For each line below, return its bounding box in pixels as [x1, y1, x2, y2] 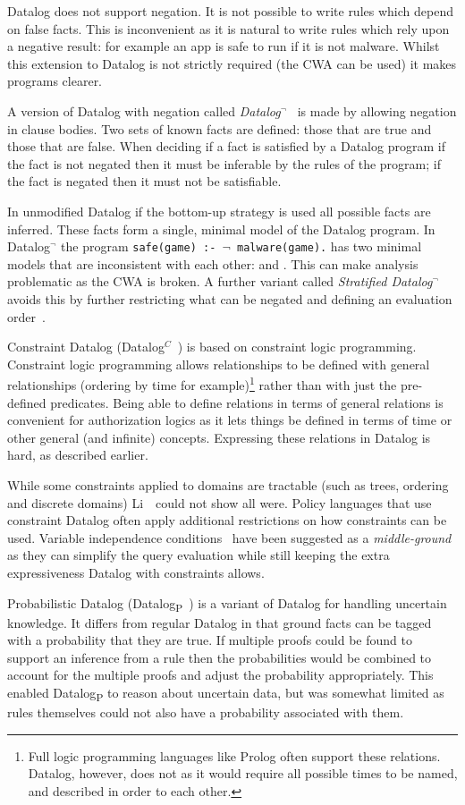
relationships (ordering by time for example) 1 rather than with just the [7, 373, 397, 394]
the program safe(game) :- [61, 237, 216, 256]
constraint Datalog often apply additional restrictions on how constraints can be [7, 511, 447, 530]
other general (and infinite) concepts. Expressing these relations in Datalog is [7, 428, 431, 446]
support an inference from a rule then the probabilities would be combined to [7, 648, 432, 666]
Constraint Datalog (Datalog [7, 337, 165, 356]
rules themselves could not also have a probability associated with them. [7, 703, 404, 722]
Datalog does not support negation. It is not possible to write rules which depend [7, 2, 453, 20]
